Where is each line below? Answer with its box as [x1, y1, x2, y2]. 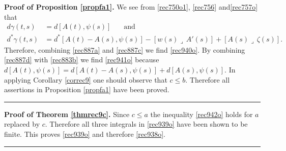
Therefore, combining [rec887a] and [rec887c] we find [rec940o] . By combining [4, 44, 245, 55]
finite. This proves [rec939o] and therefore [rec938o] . [4, 128, 165, 139]
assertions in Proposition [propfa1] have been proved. [4, 84, 169, 95]
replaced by [4, 119, 40, 129]
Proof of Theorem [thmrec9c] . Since [4, 108, 130, 119]
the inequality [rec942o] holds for [150, 108, 253, 119]
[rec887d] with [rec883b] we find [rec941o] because [4, 54, 159, 65]
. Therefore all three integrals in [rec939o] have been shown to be [45, 119, 248, 129]
